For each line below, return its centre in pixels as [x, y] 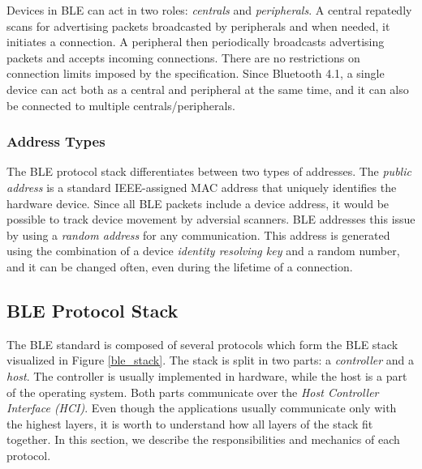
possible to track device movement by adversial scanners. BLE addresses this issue [211, 219]
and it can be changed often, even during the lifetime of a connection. [180, 266]
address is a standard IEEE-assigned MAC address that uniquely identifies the [202, 187]
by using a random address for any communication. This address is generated [198, 234]
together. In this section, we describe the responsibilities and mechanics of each [203, 439]
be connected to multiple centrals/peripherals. [121, 105]
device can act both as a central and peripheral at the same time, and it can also [208, 89]
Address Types [56, 141]
